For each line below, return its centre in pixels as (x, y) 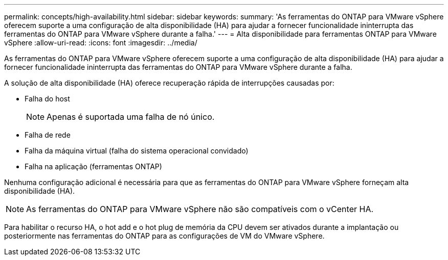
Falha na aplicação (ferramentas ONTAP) (93, 166)
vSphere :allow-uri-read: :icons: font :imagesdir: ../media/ (101, 43)
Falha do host (47, 99)
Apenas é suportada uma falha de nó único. (131, 117)
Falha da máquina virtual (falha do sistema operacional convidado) (137, 151)
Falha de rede (48, 135)
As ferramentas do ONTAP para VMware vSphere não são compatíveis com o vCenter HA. (200, 209)
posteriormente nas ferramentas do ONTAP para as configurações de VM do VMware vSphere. (164, 236)
